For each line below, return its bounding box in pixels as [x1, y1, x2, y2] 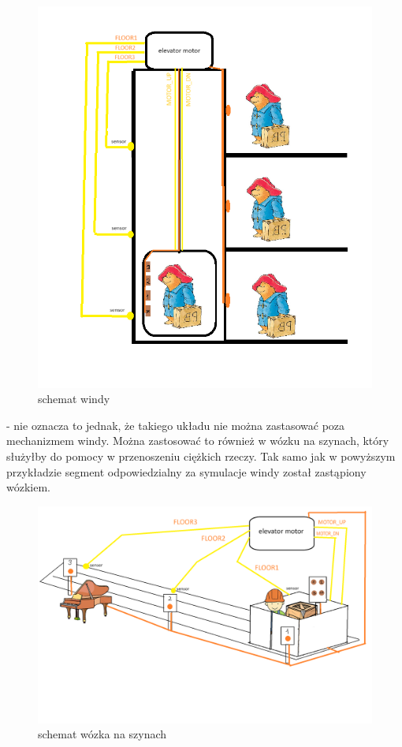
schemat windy [38, 390, 110, 407]
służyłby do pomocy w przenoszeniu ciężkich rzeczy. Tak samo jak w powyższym [6, 448, 396, 464]
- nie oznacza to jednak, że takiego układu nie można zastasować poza [6, 416, 345, 433]
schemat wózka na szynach [38, 726, 167, 742]
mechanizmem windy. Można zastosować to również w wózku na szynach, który [6, 432, 389, 449]
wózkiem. [6, 479, 50, 495]
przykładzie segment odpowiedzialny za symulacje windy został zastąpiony [6, 463, 367, 480]
